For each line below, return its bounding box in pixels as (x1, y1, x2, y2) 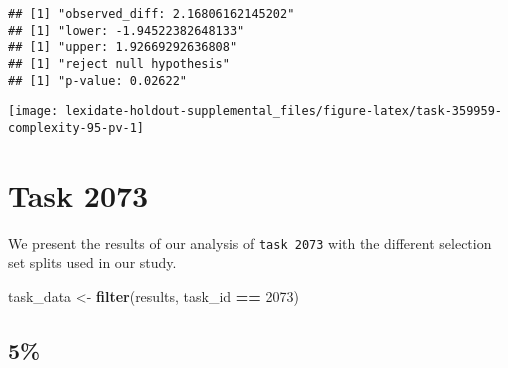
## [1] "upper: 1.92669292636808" (8, 40, 238, 55)
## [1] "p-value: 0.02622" (8, 73, 187, 88)
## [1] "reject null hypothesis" (8, 56, 230, 71)
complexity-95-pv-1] (8, 120, 145, 135)
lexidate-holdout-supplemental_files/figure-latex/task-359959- (65, 104, 502, 119)
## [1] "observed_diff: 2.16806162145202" (8, 7, 295, 21)
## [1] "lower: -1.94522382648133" (8, 23, 245, 38)
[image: (8, 104, 59, 119)
